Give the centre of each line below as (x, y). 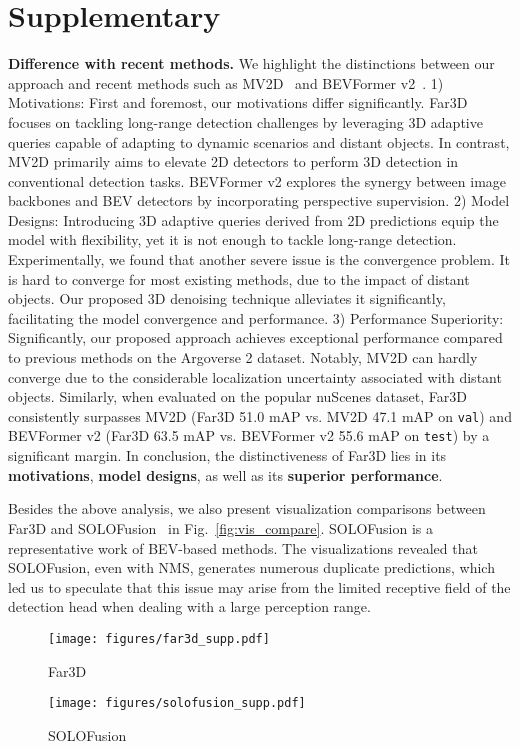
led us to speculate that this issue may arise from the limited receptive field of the (259, 586)
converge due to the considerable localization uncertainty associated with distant (255, 376)
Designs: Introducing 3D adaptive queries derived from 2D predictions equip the (253, 219)
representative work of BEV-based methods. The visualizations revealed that (243, 547)
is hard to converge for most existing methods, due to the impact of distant (239, 278)
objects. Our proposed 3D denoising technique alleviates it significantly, (227, 298)
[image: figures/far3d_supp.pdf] (159, 638)
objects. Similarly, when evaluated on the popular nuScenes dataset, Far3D (237, 396)
